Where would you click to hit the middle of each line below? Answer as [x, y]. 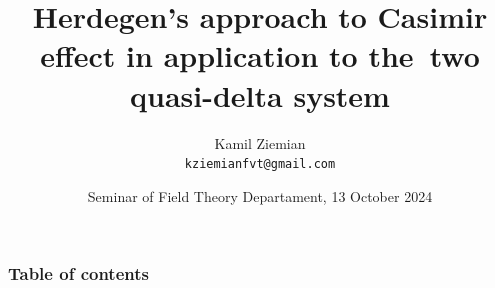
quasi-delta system [260, 94]
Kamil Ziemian [260, 142]
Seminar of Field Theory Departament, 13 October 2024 [260, 195]
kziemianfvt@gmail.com [260, 164]
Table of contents [78, 273]
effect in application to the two [260, 55]
